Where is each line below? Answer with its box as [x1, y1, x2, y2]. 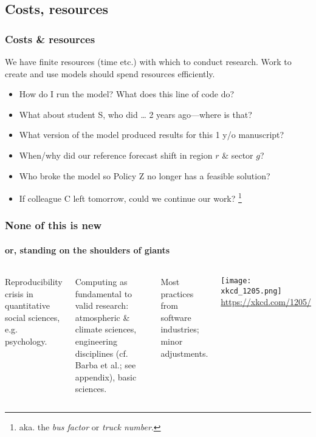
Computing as [75, 275, 128, 288]
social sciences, [5, 311, 60, 323]
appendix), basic [75, 370, 137, 383]
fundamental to [75, 287, 132, 300]
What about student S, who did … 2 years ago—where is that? [19, 108, 252, 120]
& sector [222, 148, 253, 161]
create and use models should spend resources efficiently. [5, 67, 215, 80]
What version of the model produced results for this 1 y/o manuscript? [19, 128, 284, 141]
